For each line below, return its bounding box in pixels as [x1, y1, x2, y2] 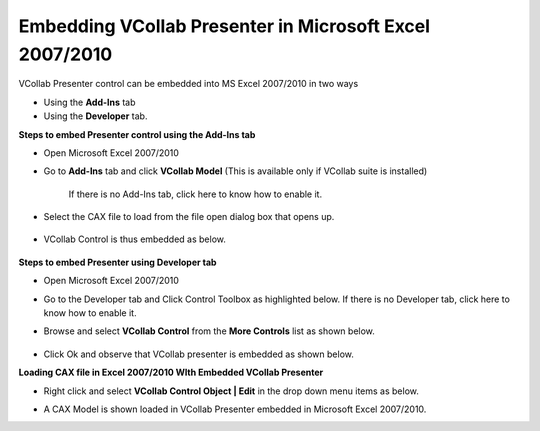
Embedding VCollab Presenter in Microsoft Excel [18, 15, 430, 37]
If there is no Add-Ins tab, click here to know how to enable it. [68, 188, 323, 200]
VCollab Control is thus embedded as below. [43, 233, 227, 245]
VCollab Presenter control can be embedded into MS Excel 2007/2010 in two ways [18, 78, 359, 90]
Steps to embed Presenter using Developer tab [18, 256, 217, 268]
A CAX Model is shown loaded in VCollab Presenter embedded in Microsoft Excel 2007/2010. [43, 403, 427, 415]
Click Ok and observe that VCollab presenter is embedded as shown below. [43, 348, 354, 360]
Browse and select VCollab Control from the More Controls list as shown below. [43, 325, 375, 337]
